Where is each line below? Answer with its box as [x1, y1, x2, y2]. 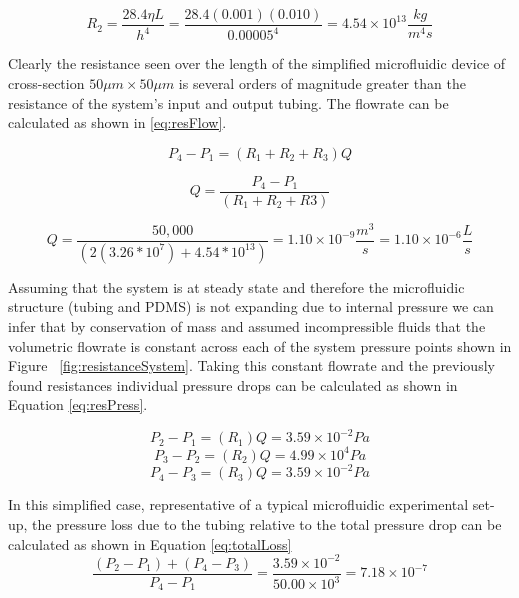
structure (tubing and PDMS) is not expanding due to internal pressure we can [8, 296, 494, 317]
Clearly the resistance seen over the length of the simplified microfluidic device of [8, 53, 506, 74]
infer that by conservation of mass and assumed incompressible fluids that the [8, 316, 486, 337]
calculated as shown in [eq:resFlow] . [8, 112, 227, 133]
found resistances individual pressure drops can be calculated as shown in [8, 374, 458, 395]
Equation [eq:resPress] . [8, 394, 148, 415]
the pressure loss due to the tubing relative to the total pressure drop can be [32, 514, 502, 535]
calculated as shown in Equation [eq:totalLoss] [8, 533, 292, 554]
